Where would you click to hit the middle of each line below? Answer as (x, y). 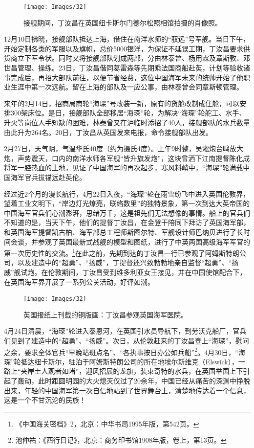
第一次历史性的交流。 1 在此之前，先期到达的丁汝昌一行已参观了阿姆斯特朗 (122, 252)
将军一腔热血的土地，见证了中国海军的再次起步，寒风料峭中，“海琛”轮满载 (124, 168)
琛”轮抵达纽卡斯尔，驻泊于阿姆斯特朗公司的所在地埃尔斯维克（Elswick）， (121, 361)
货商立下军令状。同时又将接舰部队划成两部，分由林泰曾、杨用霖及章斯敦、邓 (127, 58)
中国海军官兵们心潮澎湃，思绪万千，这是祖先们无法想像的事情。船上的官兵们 (127, 213)
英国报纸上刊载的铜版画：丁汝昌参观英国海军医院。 (106, 314)
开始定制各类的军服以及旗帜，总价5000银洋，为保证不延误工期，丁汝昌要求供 (127, 48)
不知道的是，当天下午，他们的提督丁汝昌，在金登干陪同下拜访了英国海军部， (127, 222)
